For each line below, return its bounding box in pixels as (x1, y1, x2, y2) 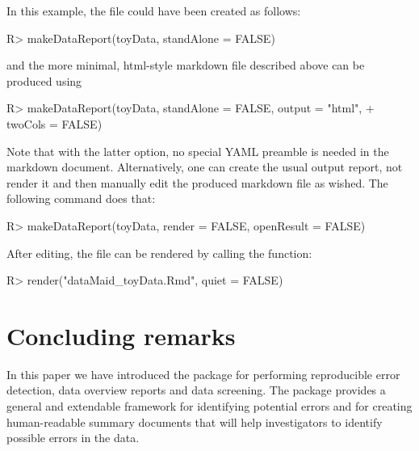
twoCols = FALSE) (6, 115, 103, 132)
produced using (6, 72, 82, 89)
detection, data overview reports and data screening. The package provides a (6, 381, 386, 398)
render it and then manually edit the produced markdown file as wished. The (6, 174, 388, 191)
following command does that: (6, 190, 156, 207)
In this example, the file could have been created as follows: (6, 2, 301, 19)
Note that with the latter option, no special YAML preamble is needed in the (6, 142, 389, 159)
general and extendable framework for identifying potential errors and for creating (6, 398, 413, 415)
